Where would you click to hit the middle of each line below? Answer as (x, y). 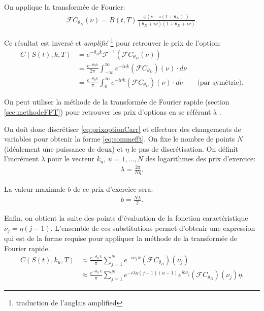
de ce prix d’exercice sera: (113, 189)
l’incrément (22, 159)
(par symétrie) (220, 82)
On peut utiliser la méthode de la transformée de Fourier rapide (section (117, 102)
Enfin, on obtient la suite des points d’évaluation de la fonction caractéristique (126, 218)
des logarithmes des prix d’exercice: (201, 159)
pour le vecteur (71, 159)
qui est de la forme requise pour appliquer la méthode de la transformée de (121, 238)
